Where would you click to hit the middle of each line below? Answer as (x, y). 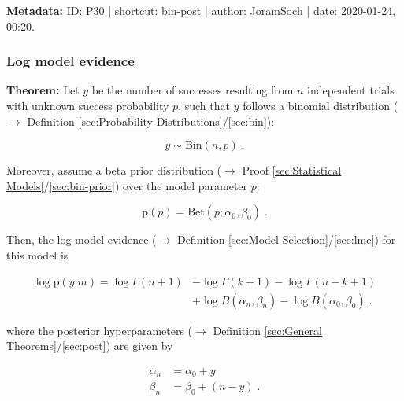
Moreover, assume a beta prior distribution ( (114, 170)
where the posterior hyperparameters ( (100, 330)
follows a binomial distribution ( (321, 105)
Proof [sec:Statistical (292, 170)
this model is (37, 254)
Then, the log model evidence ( (82, 239)
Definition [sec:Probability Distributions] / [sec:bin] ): (151, 121)
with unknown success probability (88, 105)
